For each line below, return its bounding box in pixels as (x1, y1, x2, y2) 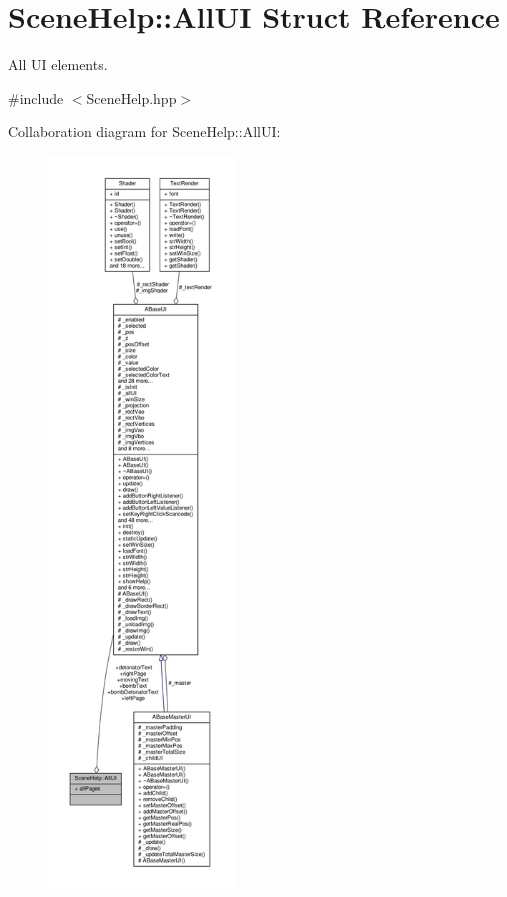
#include (8, 87, 64, 108)
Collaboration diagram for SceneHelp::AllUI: (8, 121, 281, 142)
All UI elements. (8, 54, 108, 75)
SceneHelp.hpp (86, 87, 177, 108)
